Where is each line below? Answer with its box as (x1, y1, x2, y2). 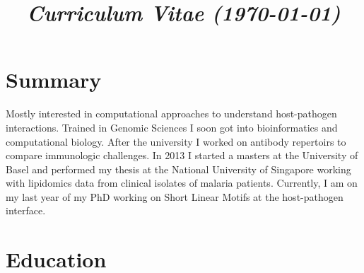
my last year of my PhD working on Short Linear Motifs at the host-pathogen (6, 189, 344, 204)
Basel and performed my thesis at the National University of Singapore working (6, 161, 351, 176)
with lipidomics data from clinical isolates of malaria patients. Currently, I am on (6, 175, 358, 190)
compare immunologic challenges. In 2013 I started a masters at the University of (6, 148, 358, 163)
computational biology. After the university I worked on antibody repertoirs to (6, 134, 346, 149)
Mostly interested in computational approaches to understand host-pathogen (6, 106, 337, 121)
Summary (6, 65, 102, 94)
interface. (6, 203, 46, 218)
